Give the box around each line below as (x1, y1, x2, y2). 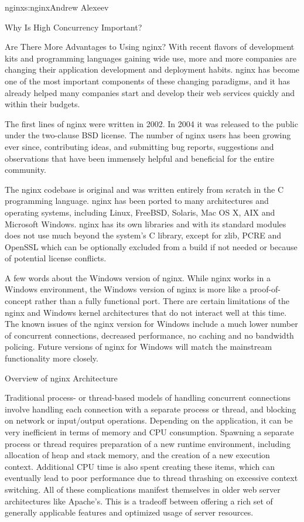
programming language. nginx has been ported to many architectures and (5, 195, 269, 207)
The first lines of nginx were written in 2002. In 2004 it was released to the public (5, 117, 298, 129)
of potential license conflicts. (5, 252, 107, 264)
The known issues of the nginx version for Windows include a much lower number (5, 318, 298, 330)
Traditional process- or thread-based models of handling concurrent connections (5, 391, 291, 404)
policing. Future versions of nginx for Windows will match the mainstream (5, 340, 272, 353)
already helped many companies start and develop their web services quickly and (5, 86, 295, 98)
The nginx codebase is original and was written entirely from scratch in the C (5, 183, 284, 195)
